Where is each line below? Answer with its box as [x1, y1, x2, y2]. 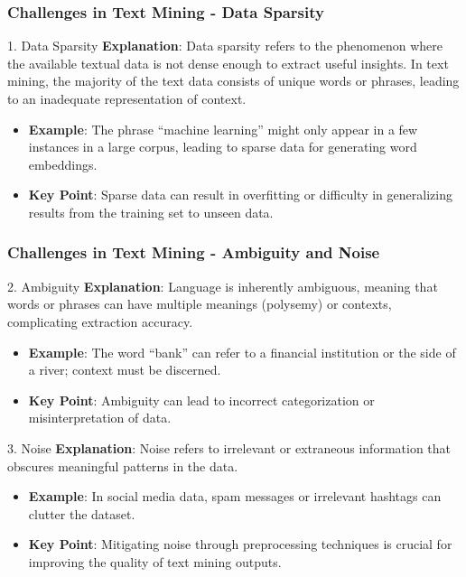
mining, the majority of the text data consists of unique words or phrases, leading [7, 71, 460, 90]
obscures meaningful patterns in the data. [7, 456, 238, 475]
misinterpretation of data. [28, 408, 172, 427]
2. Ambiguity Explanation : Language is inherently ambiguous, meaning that [7, 276, 438, 295]
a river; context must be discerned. [28, 360, 221, 379]
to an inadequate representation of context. [7, 89, 247, 107]
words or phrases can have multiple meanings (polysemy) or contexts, [7, 294, 392, 313]
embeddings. [28, 154, 98, 173]
